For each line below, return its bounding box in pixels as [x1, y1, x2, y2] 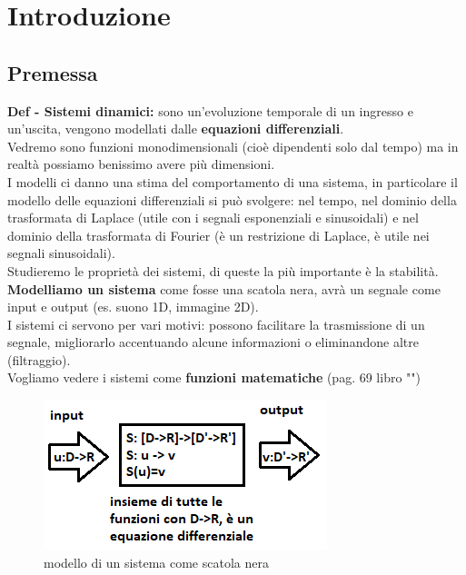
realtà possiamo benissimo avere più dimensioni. [7, 154, 275, 173]
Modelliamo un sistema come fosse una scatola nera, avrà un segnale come [7, 279, 441, 298]
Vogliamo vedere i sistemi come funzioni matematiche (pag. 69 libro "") [7, 368, 421, 387]
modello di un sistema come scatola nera [44, 552, 269, 571]
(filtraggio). [7, 350, 71, 369]
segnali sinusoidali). [7, 243, 115, 263]
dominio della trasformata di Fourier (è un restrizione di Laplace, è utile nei [7, 225, 430, 244]
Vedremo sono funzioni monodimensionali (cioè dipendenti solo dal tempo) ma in [7, 136, 459, 155]
